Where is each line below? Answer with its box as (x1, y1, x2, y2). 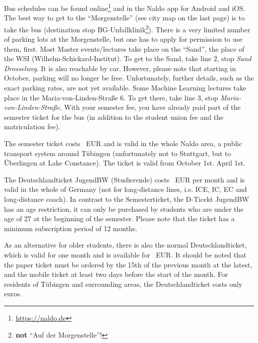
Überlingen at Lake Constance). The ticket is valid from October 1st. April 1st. (4, 158, 246, 168)
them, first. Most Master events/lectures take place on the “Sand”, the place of (4, 43, 245, 54)
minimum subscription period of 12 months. (4, 223, 137, 233)
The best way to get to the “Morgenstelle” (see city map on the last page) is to (4, 12, 245, 23)
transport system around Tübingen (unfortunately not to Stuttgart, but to (4, 148, 231, 158)
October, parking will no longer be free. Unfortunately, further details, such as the (4, 73, 254, 83)
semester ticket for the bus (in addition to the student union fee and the (4, 111, 224, 122)
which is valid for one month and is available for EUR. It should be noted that (4, 249, 247, 259)
